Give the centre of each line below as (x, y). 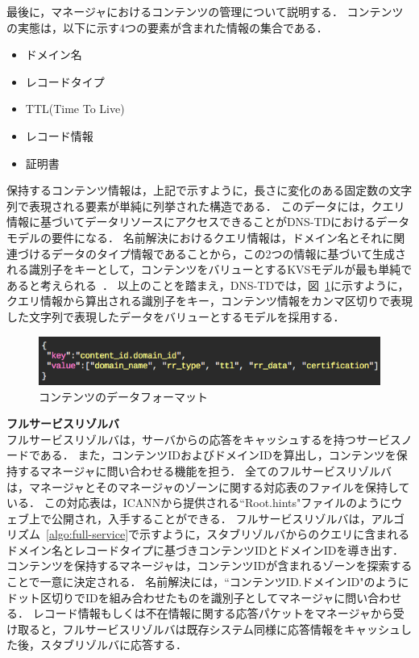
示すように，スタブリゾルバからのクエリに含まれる (275, 534)
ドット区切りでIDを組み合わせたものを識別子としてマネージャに (176, 597)
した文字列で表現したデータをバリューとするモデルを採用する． (176, 316)
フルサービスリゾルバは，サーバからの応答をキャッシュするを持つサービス (204, 439)
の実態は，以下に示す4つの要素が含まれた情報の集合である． (167, 27)
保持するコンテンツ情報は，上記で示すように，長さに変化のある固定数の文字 (209, 190)
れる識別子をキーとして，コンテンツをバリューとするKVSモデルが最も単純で (209, 269)
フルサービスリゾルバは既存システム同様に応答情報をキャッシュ (232, 629)
